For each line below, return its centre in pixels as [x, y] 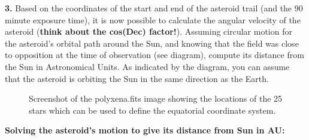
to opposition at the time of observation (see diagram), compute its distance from [154, 55]
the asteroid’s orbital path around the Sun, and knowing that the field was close [152, 43]
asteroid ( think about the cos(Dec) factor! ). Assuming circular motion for [149, 31]
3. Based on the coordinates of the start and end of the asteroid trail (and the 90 [154, 8]
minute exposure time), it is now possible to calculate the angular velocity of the [153, 19]
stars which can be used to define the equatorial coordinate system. [152, 110]
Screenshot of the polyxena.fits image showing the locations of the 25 [156, 98]
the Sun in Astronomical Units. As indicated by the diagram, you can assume [147, 66]
